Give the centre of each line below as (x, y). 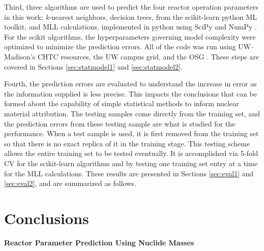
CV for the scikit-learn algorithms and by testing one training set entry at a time (131, 163)
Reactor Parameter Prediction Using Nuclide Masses (99, 242)
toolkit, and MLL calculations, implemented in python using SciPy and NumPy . (130, 27)
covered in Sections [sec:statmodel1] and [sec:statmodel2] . (93, 66)
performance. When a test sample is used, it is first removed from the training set (131, 133)
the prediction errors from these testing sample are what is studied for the (120, 123)
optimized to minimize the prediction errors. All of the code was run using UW (127, 46)
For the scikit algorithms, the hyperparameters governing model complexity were (130, 36)
